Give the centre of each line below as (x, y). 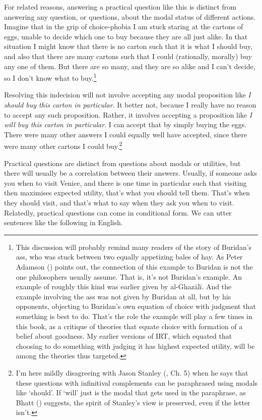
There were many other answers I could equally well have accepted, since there (126, 134)
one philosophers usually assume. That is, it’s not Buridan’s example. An (129, 276)
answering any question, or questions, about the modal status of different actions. (130, 16)
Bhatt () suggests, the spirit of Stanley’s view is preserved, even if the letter (133, 402)
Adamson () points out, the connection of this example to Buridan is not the (134, 266)
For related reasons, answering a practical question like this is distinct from (120, 7)
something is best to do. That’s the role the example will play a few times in (134, 316)
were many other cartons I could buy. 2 (63, 145)
